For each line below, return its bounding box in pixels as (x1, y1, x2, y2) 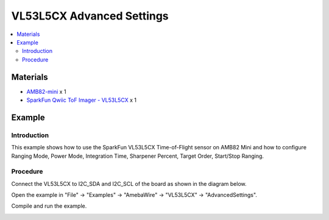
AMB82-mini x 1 (26, 88, 66, 95)
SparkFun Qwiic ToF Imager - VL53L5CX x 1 (26, 96, 137, 104)
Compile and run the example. (11, 202, 87, 210)
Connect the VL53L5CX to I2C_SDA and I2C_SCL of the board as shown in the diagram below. (11, 180, 247, 187)
